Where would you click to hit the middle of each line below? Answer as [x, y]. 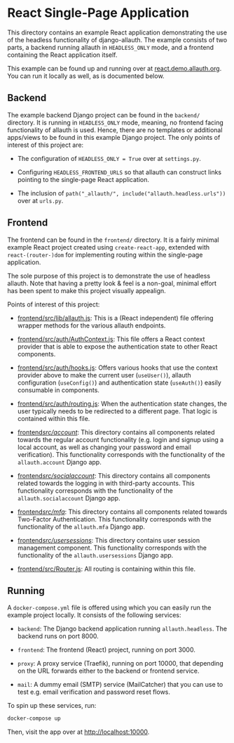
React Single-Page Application [98, 13]
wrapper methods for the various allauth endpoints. [91, 325]
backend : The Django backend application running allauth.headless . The [122, 629]
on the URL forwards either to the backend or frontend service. [108, 671]
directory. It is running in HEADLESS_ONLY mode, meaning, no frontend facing [116, 122]
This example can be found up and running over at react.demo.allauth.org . [115, 68]
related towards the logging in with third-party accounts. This [106, 483]
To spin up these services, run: [52, 706]
